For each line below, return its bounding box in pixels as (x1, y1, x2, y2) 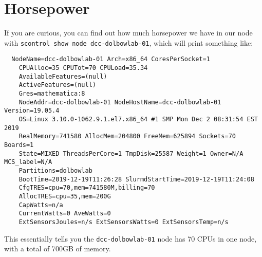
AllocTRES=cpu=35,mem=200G (18, 192, 111, 200)
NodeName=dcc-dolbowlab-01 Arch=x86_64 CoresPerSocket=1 (11, 56, 210, 63)
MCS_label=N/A (4, 158, 52, 166)
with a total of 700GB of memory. (4, 243, 111, 254)
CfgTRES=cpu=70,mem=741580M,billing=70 (18, 184, 155, 192)
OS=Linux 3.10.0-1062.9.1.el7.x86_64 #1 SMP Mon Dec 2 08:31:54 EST (18, 115, 258, 123)
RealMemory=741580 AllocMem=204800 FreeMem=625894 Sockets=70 (18, 133, 236, 140)
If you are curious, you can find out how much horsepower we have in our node (4, 27, 253, 38)
